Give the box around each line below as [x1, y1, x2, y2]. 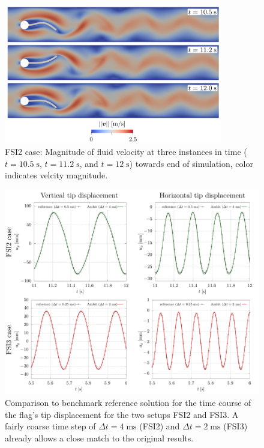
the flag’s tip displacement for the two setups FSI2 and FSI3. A [5, 408, 239, 420]
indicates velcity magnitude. [5, 169, 108, 181]
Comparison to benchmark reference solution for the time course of [5, 396, 251, 408]
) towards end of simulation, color [129, 157, 253, 169]
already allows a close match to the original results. [5, 431, 194, 444]
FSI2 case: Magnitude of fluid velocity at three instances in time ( [5, 145, 247, 158]
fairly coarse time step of [5, 420, 96, 432]
